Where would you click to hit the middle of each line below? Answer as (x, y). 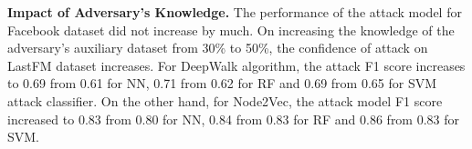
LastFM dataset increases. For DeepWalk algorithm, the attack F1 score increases (236, 65)
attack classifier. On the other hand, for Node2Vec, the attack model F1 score (225, 100)
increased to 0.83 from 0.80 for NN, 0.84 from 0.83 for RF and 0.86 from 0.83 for (234, 119)
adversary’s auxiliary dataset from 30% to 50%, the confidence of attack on (218, 48)
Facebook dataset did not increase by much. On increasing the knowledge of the (231, 30)
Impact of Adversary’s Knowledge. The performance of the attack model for (235, 12)
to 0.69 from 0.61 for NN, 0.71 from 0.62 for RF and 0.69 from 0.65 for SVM (222, 83)
